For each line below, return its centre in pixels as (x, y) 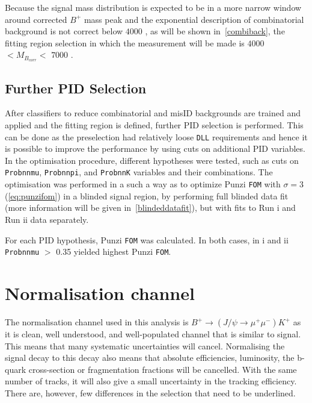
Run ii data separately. (47, 219)
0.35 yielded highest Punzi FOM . (114, 251)
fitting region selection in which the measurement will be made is (125, 42)
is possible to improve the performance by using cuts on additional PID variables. (155, 148)
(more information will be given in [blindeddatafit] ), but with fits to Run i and (150, 208)
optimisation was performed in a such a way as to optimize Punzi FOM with (143, 184)
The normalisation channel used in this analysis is (97, 322)
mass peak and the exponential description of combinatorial (194, 19)
